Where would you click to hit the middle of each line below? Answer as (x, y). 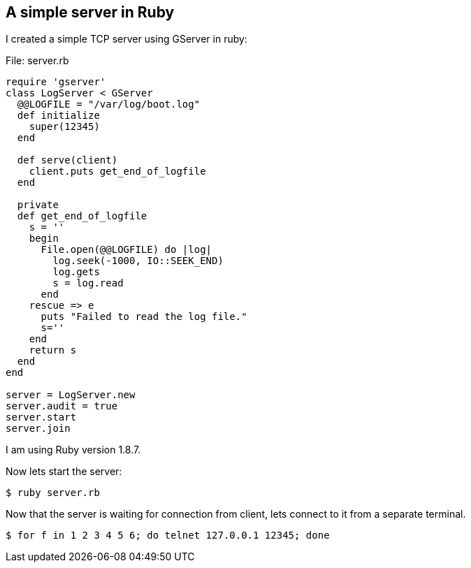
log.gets (76, 272)
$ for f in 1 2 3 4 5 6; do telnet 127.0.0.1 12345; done (168, 536)
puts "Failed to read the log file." (144, 317)
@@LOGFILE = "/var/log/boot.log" (109, 104)
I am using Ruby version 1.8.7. (73, 450)
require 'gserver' (56, 82)
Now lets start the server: (64, 472)
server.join (38, 429)
